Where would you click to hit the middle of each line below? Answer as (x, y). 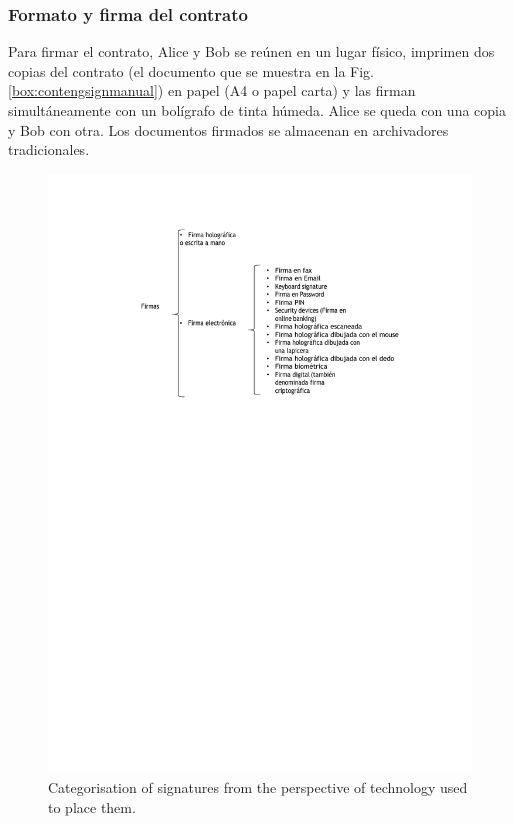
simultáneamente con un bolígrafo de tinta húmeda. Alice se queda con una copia (257, 110)
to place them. (92, 806)
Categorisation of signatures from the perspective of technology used (258, 787)
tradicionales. (49, 149)
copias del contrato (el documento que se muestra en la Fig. (191, 70)
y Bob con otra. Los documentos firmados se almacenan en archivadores (228, 129)
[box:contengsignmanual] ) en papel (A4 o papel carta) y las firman (212, 90)
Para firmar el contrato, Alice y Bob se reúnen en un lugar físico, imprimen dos (251, 51)
